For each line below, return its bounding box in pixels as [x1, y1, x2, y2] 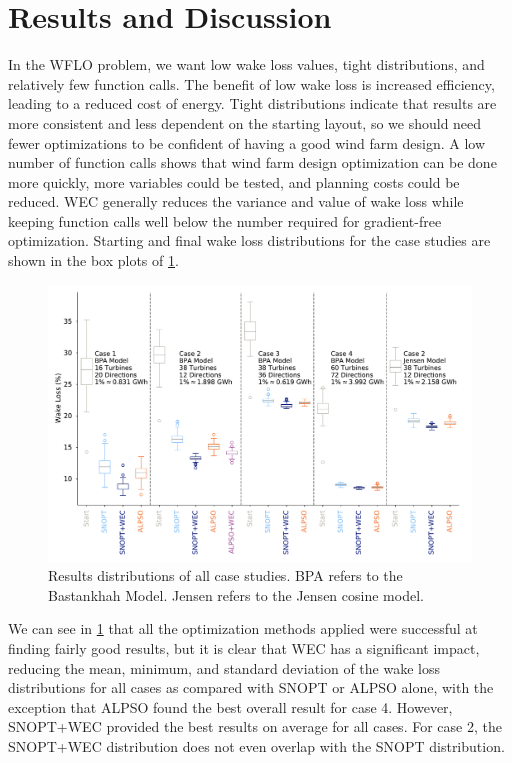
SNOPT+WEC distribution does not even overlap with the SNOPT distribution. [8, 736, 505, 756]
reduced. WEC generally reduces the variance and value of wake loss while [8, 191, 464, 212]
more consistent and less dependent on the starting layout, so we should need [8, 112, 482, 133]
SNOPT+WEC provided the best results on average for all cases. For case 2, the [8, 716, 502, 737]
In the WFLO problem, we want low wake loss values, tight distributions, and [8, 54, 485, 75]
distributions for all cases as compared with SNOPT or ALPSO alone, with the [8, 677, 494, 698]
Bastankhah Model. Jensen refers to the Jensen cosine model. [48, 584, 424, 605]
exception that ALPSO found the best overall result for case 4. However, [8, 696, 453, 717]
